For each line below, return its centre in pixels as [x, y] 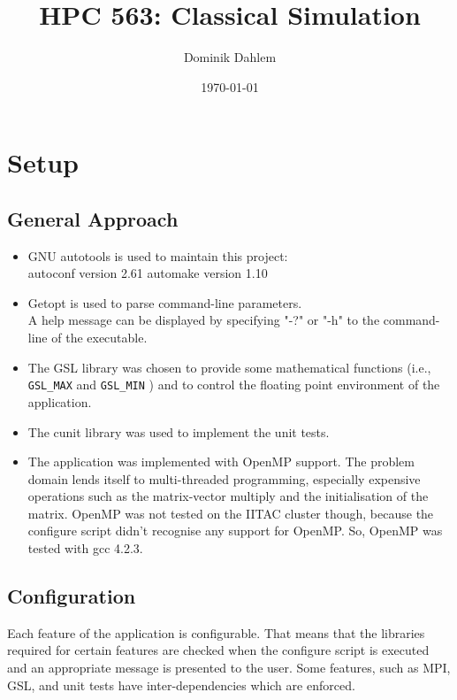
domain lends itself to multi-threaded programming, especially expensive [224, 478]
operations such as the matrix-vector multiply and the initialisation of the [228, 496]
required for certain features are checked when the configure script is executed [218, 650]
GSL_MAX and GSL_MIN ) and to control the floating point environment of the [234, 385]
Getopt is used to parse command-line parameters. [165, 302]
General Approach [93, 218]
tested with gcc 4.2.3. [85, 548]
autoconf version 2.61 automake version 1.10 [148, 273]
